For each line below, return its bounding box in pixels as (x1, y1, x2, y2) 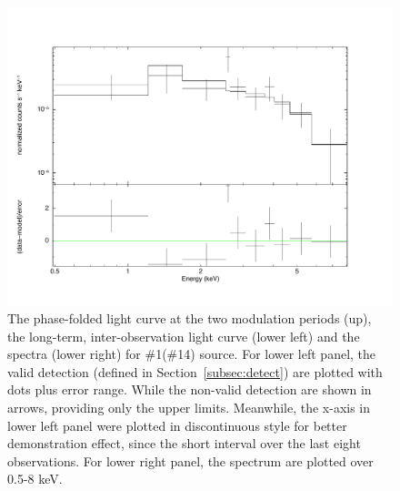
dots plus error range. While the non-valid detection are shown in (7, 380, 372, 399)
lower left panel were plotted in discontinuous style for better (7, 415, 347, 435)
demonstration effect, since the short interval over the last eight (7, 434, 361, 453)
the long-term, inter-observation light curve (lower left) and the (7, 326, 360, 345)
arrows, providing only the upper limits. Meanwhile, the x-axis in (7, 398, 371, 417)
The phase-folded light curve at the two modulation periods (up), (7, 309, 372, 328)
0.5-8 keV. (7, 469, 63, 488)
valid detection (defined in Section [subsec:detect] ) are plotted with (7, 362, 383, 381)
